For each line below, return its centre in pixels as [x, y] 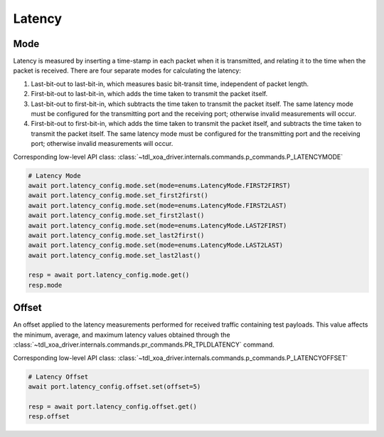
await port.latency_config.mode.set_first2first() [118, 195]
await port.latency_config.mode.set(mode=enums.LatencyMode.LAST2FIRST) [158, 225]
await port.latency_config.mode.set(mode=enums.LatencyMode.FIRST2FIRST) [159, 185]
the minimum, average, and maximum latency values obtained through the [122, 335]
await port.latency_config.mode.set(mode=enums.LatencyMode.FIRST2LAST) [158, 205]
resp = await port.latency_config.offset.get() [112, 406]
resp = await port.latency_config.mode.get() [109, 275]
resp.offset [49, 417]
